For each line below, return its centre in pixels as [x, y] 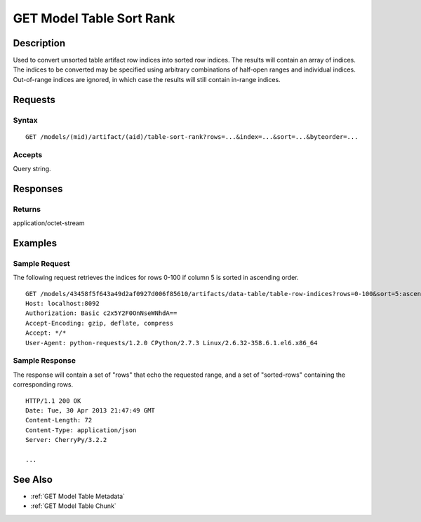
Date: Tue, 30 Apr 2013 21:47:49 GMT [91, 410]
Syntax [25, 120]
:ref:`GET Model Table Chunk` [74, 506]
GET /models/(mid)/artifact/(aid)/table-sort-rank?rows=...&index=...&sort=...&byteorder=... [192, 136]
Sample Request [41, 263]
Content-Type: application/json [81, 430]
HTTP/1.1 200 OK [53, 401]
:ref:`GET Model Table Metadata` [78, 496]
